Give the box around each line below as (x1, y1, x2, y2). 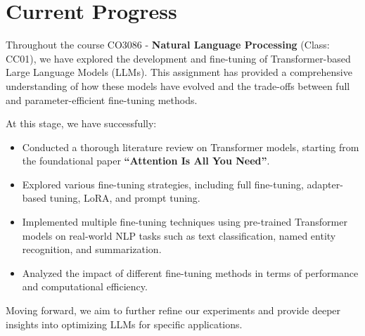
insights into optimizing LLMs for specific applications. (6, 316, 243, 331)
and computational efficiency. (22, 279, 148, 294)
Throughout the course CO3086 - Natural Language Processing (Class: (6, 37, 330, 52)
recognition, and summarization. (22, 242, 162, 257)
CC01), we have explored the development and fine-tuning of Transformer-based (6, 51, 351, 65)
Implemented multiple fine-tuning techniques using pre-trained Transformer (22, 214, 347, 229)
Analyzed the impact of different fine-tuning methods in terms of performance (22, 265, 359, 280)
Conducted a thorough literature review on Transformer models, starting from (22, 139, 359, 154)
